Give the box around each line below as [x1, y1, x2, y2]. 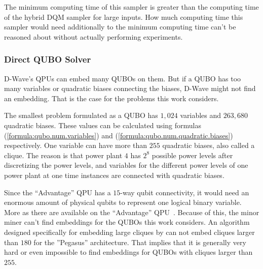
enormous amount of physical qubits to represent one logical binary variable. [4, 197, 242, 207]
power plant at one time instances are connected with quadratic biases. [4, 169, 224, 180]
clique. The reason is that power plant [4, 150, 123, 160]
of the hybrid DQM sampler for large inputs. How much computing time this [4, 11, 243, 22]
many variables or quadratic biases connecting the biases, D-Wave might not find [4, 83, 256, 94]
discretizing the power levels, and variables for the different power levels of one [4, 160, 248, 170]
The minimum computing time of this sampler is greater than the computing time [4, 2, 259, 12]
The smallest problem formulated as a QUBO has [4, 110, 158, 121]
